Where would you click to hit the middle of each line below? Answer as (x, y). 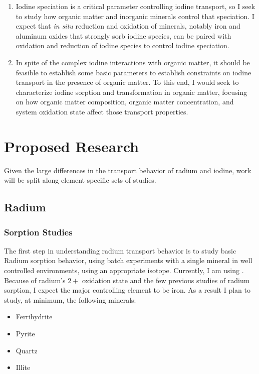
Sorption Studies (38, 232)
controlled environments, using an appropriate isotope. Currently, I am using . (124, 270)
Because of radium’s (35, 280)
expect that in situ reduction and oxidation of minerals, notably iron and (128, 26)
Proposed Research (71, 146)
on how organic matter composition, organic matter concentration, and (125, 102)
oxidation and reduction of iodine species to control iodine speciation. (122, 45)
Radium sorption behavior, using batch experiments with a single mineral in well (128, 260)
